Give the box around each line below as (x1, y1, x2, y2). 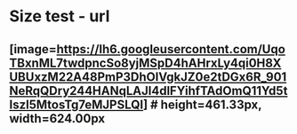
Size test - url (9, 6, 110, 27)
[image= (9, 42, 57, 57)
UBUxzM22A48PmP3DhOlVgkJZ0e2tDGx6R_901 (9, 69, 287, 84)
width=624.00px (9, 111, 105, 126)
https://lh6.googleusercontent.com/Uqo (56, 42, 286, 57)
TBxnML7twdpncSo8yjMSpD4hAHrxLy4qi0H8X (9, 55, 282, 70)
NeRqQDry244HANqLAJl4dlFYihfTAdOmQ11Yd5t (9, 83, 288, 99)
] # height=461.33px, (142, 97, 262, 112)
